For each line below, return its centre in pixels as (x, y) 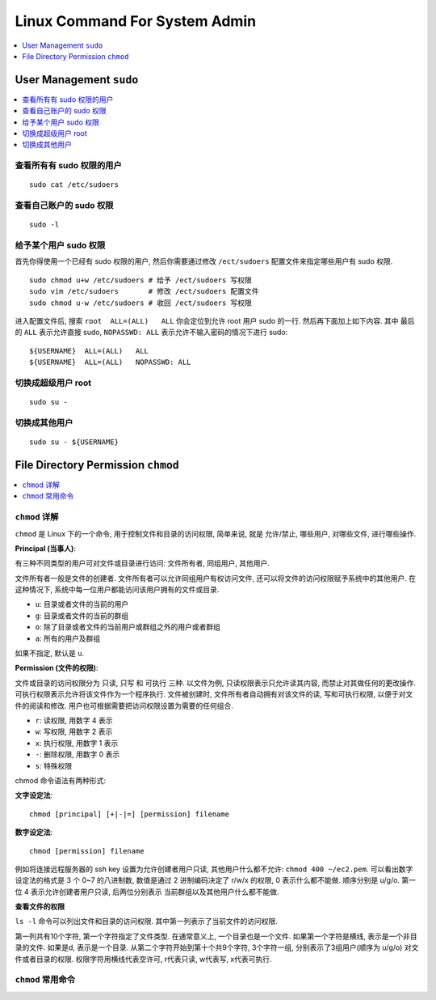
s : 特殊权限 (54, 765)
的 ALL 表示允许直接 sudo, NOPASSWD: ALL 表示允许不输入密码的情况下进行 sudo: (151, 333)
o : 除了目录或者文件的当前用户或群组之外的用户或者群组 (128, 627)
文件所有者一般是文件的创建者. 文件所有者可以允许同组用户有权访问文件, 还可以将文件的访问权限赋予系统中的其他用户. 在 (215, 578)
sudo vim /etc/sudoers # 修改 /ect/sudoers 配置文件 (144, 292)
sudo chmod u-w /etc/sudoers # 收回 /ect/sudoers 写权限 (140, 303)
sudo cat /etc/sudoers (74, 185)
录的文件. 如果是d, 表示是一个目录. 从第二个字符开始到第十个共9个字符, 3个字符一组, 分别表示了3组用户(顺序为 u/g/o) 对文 (217, 947)
